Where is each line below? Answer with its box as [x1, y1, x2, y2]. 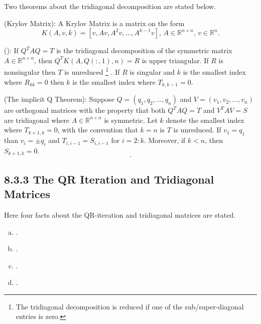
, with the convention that [57, 124, 138, 135]
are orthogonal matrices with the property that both [4, 105, 166, 115]
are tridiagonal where [4, 114, 70, 125]
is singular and [129, 67, 175, 77]
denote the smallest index [166, 114, 244, 125]
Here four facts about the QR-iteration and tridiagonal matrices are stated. [4, 209, 236, 220]
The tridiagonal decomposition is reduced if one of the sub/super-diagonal [16, 301, 244, 311]
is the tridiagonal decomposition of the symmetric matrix [56, 45, 232, 56]
